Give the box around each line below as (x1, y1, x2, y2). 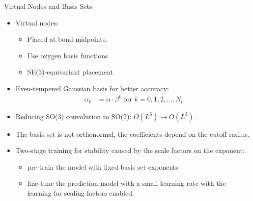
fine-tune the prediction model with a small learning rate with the (27, 178, 226, 188)
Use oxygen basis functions (27, 50, 108, 60)
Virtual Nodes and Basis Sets (4, 1, 92, 11)
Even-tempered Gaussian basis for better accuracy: (15, 83, 169, 93)
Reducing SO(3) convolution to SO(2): (15, 111, 132, 121)
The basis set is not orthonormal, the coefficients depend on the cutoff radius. (15, 128, 250, 139)
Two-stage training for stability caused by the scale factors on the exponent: (15, 145, 245, 155)
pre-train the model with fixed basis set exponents (27, 161, 178, 172)
